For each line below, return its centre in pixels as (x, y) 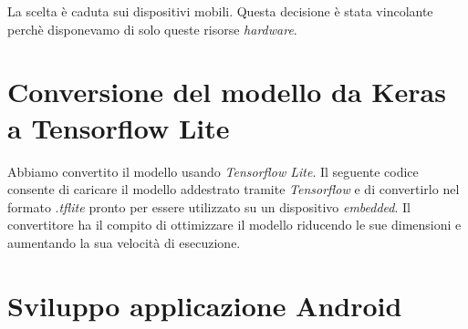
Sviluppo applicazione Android (205, 305)
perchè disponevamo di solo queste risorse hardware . (152, 29)
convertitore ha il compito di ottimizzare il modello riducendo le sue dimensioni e (234, 225)
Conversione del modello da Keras (227, 92)
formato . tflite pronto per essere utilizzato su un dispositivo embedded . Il (209, 206)
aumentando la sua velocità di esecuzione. (124, 242)
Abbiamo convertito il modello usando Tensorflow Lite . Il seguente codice (213, 171)
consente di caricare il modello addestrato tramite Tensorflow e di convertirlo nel (234, 189)
